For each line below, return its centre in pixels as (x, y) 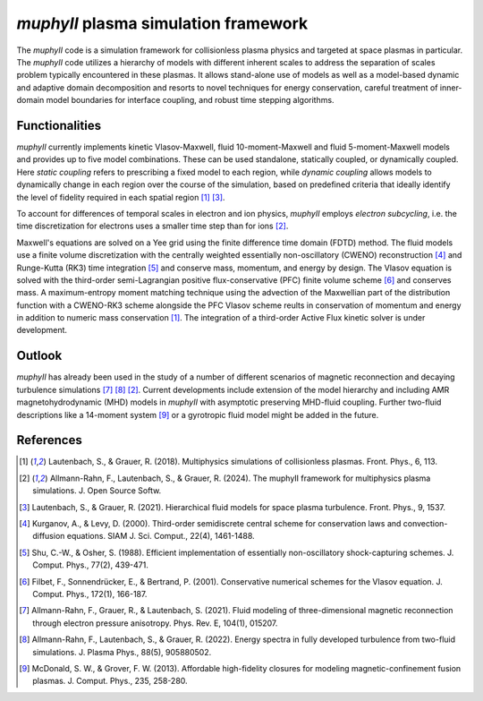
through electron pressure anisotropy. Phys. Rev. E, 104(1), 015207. (155, 623)
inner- (451, 87)
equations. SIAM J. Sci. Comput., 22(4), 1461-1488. (161, 536)
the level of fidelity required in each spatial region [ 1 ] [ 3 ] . (121, 197)
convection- (425, 524)
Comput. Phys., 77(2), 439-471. (91, 565)
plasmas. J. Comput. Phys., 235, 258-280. (110, 681)
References (49, 440)
